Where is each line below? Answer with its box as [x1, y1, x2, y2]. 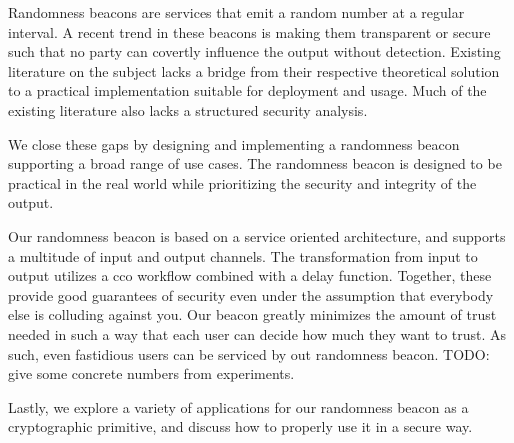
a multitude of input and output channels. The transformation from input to [8, 245, 478, 266]
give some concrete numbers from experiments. [8, 363, 295, 384]
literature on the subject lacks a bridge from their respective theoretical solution [8, 60, 500, 81]
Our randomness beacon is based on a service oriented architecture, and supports [8, 225, 506, 246]
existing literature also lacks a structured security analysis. [8, 99, 368, 120]
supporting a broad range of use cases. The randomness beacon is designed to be [8, 153, 502, 174]
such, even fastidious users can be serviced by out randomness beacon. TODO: [8, 343, 490, 364]
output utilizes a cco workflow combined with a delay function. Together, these [8, 265, 492, 286]
